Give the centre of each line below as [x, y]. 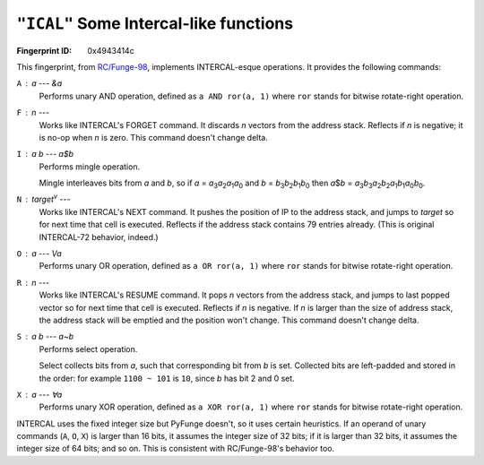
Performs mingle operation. [90, 167]
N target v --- [43, 199]
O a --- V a [39, 254]
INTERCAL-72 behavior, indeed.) [99, 237]
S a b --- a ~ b [45, 337]
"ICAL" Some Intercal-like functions [155, 23]
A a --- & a [39, 83]
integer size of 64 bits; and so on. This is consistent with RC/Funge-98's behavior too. [176, 449]
